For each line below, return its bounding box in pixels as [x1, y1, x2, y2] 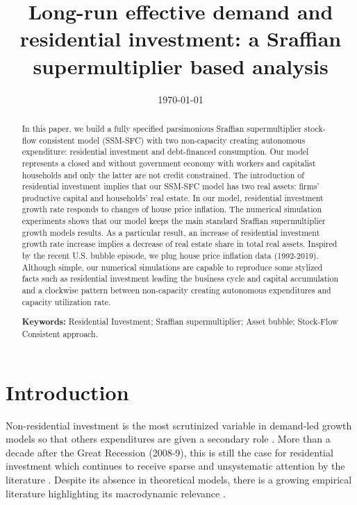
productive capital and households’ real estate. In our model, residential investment [22, 191, 324, 203]
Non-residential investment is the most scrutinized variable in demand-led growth [6, 418, 352, 432]
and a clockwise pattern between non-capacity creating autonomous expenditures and [22, 284, 331, 296]
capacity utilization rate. [22, 296, 111, 307]
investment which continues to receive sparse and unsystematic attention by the [6, 459, 345, 473]
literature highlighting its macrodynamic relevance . [6, 486, 226, 500]
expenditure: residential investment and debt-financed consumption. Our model [22, 146, 309, 157]
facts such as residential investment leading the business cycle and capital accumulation [22, 273, 339, 284]
